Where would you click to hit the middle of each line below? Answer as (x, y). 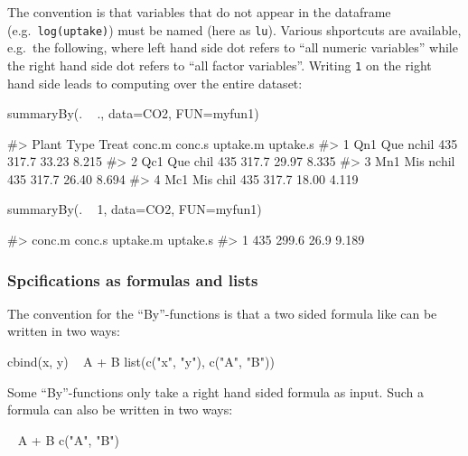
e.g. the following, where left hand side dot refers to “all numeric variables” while (233, 47)
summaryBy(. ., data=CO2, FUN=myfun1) (133, 113)
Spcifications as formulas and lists (133, 279)
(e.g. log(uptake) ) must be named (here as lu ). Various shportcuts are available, (234, 29)
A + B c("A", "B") (68, 439)
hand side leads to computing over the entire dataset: (155, 83)
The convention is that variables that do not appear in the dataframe (199, 12)
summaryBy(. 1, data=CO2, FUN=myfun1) (135, 209)
